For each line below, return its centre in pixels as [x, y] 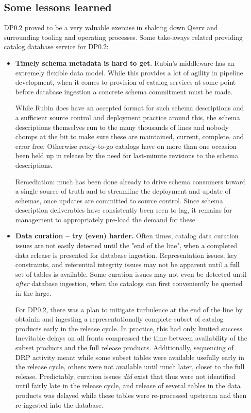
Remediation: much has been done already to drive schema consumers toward [131, 181]
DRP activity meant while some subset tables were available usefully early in [130, 357]
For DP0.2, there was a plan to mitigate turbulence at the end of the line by [129, 309]
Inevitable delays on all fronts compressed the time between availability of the [131, 338]
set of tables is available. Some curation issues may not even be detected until [131, 274]
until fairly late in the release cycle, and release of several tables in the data [128, 386]
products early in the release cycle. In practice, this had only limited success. [130, 328]
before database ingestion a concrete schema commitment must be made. [124, 91]
